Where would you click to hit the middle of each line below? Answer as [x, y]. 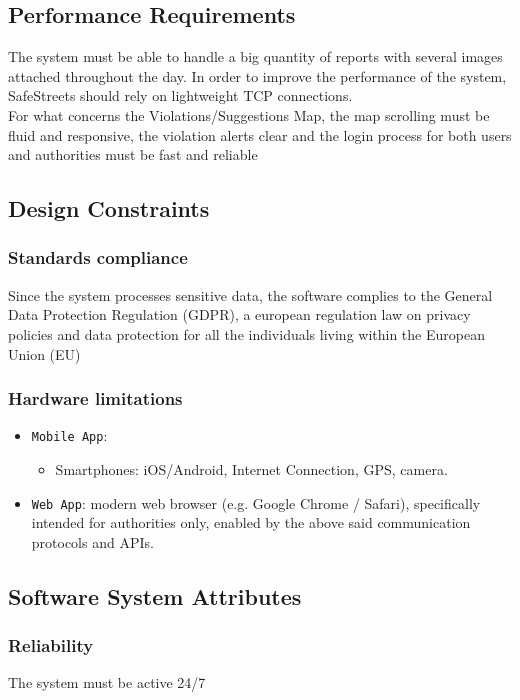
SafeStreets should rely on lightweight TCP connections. [180, 95]
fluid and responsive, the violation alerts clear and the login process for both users [260, 134]
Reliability [51, 645]
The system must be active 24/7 [107, 682]
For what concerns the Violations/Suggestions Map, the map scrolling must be [249, 114]
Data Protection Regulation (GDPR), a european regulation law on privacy [239, 314]
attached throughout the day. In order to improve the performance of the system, [257, 75]
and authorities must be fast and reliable [133, 154]
